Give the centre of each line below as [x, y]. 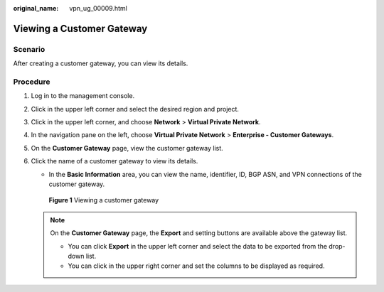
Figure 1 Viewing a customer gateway [104, 200]
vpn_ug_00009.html [98, 8]
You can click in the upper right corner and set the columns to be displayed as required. [196, 266]
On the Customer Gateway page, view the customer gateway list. [127, 148]
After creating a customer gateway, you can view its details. [101, 63]
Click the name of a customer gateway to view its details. [114, 161]
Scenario [29, 49]
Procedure [32, 82]
